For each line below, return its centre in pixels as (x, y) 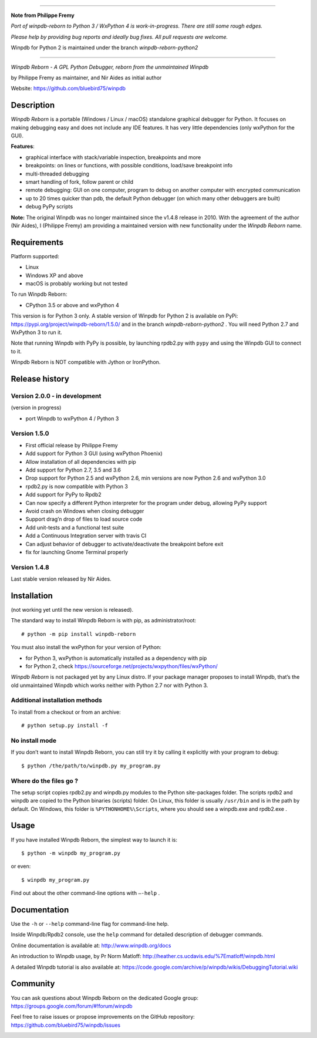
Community (33, 984)
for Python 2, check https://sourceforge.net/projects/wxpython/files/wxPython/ (122, 666)
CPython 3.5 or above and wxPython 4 (72, 305)
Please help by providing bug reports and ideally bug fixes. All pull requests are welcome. (119, 37)
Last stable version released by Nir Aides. (61, 579)
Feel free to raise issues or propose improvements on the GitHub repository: (103, 1017)
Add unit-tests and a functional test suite (75, 527)
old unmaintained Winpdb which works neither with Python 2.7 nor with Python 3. (109, 685)
